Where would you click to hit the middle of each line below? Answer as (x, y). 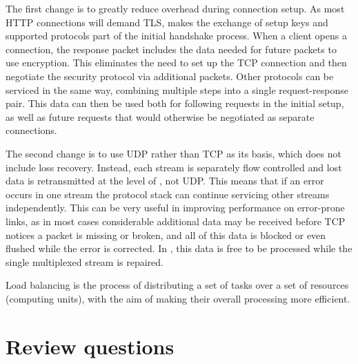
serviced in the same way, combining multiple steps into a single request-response (177, 89)
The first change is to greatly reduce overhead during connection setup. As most (175, 8)
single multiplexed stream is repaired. (85, 261)
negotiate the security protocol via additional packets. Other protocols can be (170, 76)
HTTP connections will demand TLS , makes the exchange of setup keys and (167, 22)
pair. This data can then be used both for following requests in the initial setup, (175, 103)
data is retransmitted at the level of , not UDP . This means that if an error (165, 181)
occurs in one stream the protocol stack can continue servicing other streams (168, 194)
